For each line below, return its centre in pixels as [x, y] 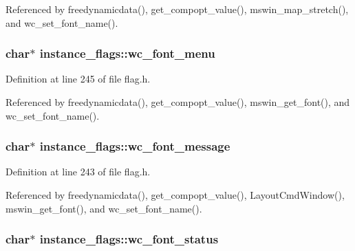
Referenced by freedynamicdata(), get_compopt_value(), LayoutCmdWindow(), [175, 195]
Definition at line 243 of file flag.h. [78, 172]
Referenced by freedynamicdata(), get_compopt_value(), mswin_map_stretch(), [177, 9]
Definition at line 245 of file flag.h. [78, 79]
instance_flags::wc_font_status [129, 239]
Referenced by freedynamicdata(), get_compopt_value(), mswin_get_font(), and [178, 102]
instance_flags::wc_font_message [135, 146]
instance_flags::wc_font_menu [127, 53]
